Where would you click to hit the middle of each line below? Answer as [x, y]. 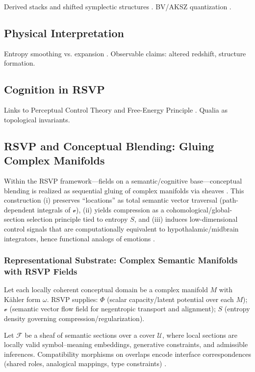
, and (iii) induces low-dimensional [186, 219]
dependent [20, 209]
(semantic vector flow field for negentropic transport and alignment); [113, 309]
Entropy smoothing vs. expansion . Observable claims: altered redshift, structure [125, 53]
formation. [20, 63]
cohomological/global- [199, 209]
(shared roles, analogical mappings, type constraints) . [85, 363]
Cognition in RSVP [54, 89]
